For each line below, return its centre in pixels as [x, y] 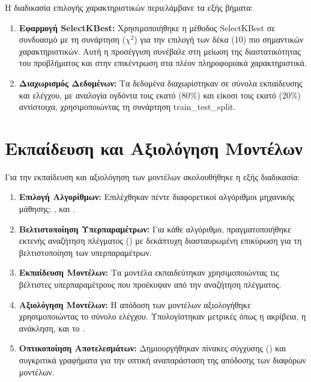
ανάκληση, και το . [52, 328]
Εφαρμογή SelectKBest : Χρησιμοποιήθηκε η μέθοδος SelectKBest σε [147, 27]
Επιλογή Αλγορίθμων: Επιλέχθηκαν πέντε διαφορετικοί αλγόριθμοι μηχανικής [157, 197]
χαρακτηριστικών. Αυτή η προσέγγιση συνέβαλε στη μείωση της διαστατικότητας [160, 51]
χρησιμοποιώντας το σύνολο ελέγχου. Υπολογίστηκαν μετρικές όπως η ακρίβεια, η [162, 316]
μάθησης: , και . [47, 209]
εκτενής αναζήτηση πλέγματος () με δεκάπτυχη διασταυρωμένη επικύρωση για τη [160, 241]
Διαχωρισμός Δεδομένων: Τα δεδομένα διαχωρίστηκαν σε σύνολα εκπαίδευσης [161, 83]
